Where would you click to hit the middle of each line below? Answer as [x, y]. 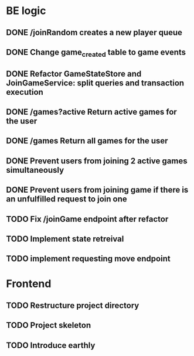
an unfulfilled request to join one [67, 199]
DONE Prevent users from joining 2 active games [97, 161]
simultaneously [35, 170]
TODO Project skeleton [49, 325]
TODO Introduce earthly [51, 345]
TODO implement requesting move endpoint [89, 259]
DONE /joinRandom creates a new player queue [94, 32]
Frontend [29, 284]
